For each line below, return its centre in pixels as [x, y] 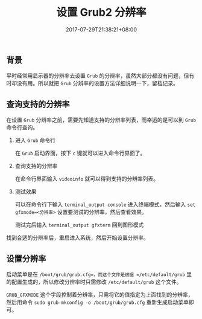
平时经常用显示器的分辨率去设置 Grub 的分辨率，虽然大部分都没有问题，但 [98, 76]
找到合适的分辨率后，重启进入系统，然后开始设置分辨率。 [77, 238]
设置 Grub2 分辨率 [101, 12]
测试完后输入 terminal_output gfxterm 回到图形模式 [79, 225]
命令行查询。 [22, 127]
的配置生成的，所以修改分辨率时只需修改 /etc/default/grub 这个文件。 [94, 282]
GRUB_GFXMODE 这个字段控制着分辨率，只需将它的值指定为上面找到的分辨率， [100, 294]
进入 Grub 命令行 [35, 140]
